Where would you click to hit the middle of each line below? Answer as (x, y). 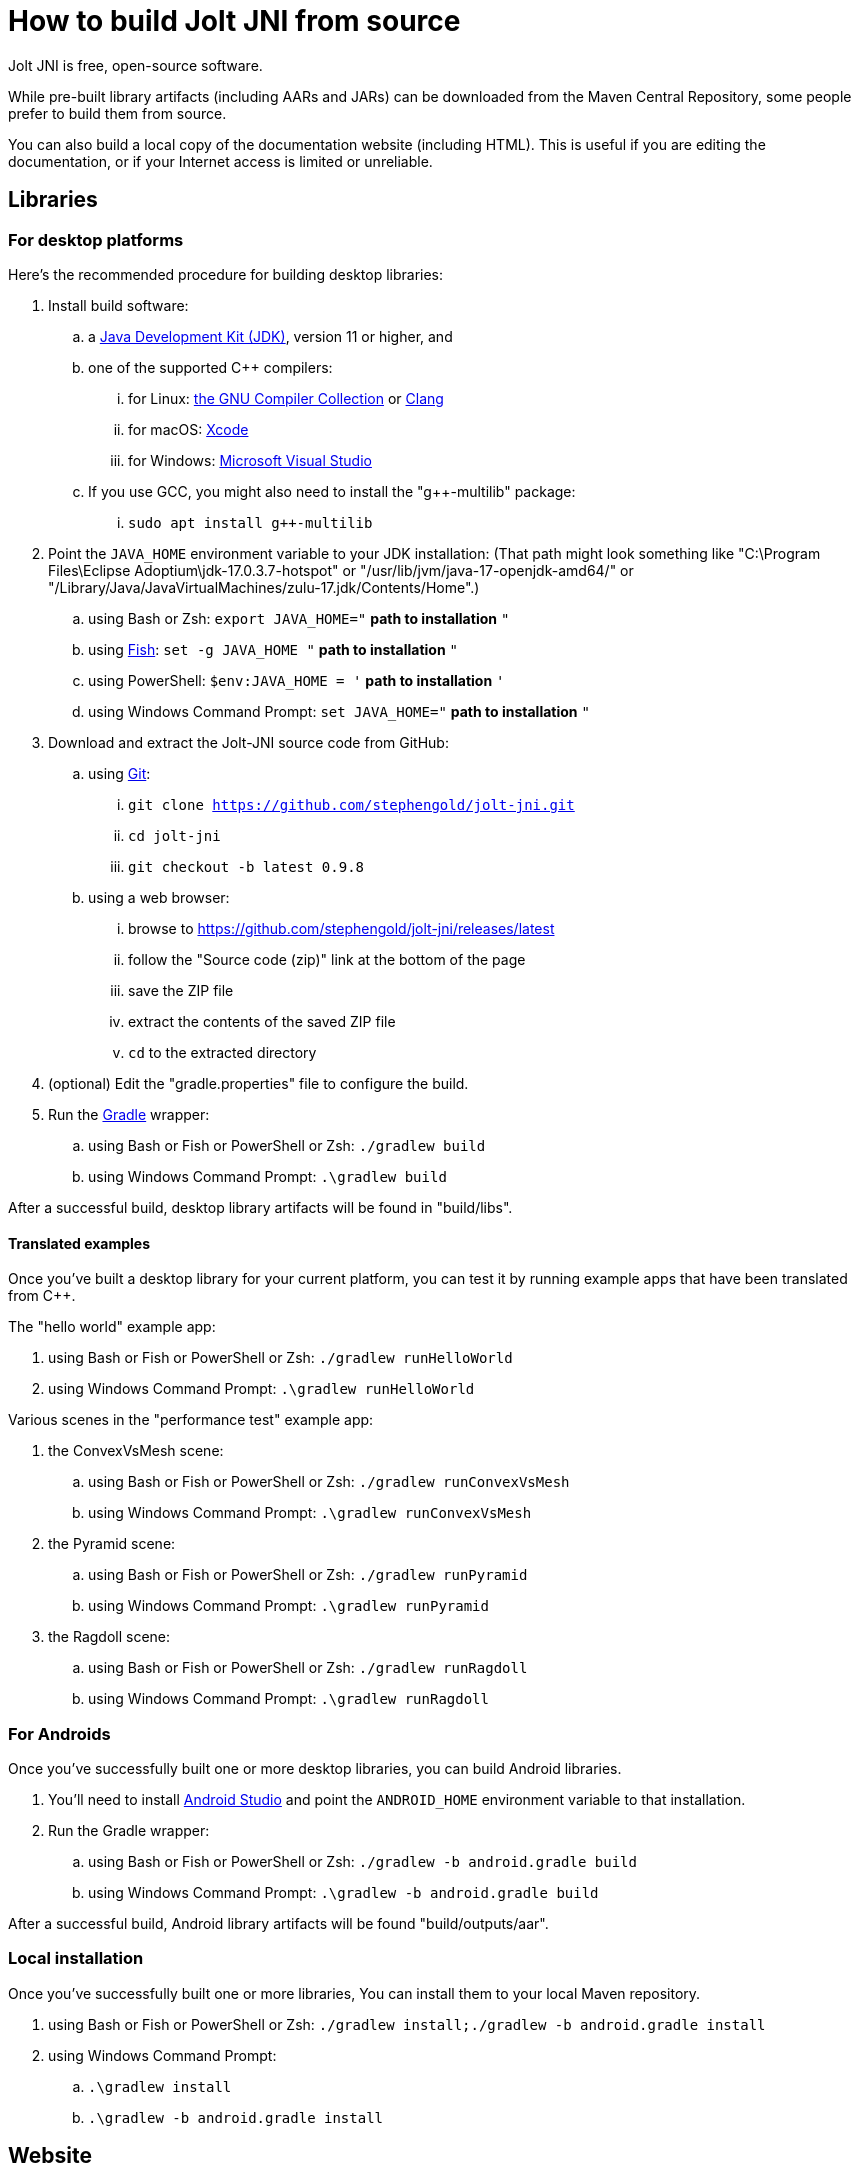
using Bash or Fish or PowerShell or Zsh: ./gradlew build (287, 1145)
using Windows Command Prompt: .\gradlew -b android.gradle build (343, 1892)
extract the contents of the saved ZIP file (262, 1021)
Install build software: (118, 305)
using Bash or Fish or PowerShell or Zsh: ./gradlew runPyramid (308, 1575)
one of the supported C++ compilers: (210, 367)
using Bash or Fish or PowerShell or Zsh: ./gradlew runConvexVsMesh (329, 1482)
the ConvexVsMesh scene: (136, 1451)
